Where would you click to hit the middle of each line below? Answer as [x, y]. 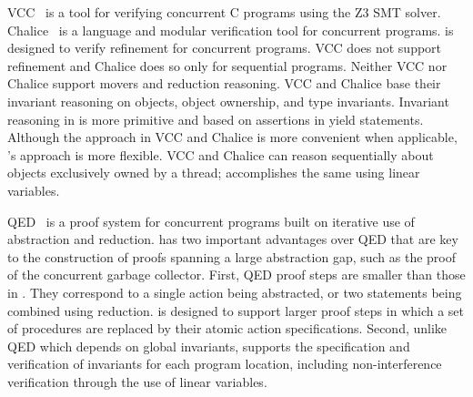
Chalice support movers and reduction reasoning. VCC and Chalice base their [224, 83]
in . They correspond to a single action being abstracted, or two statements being [235, 292]
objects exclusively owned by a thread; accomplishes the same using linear [214, 173]
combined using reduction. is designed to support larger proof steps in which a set [236, 310]
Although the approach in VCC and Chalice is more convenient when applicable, [232, 137]
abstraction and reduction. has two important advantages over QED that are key [233, 239]
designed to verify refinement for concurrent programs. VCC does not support [225, 48]
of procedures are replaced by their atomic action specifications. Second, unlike [227, 328]
